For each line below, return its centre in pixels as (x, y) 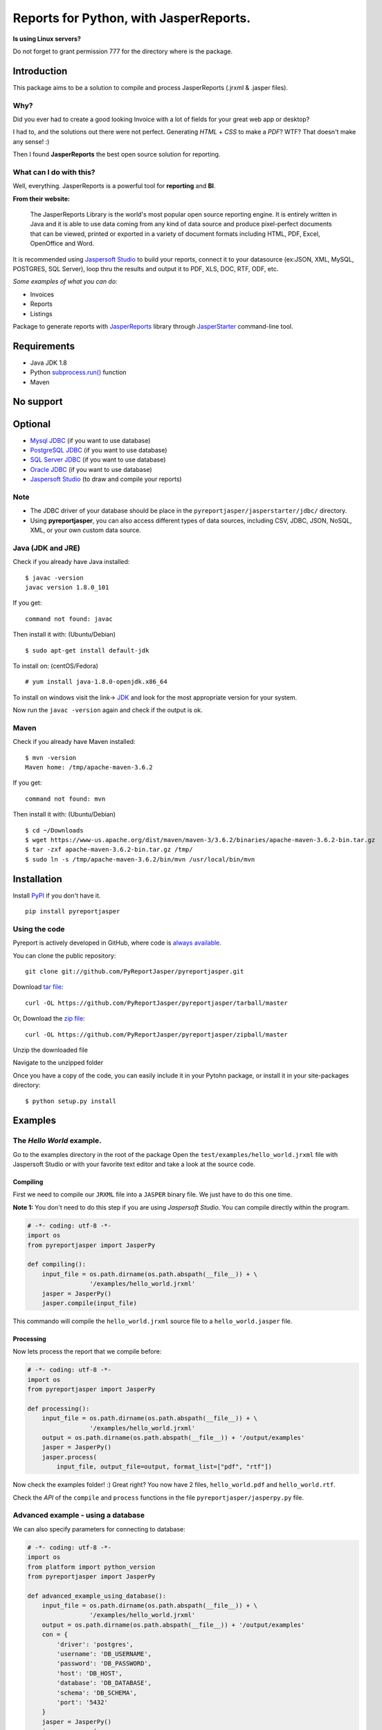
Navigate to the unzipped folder (58, 1063)
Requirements (44, 346)
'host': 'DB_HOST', (89, 1673)
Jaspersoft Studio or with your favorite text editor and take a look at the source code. (134, 1164)
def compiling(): (57, 1264)
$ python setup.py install (71, 1101)
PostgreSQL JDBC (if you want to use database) (99, 450)
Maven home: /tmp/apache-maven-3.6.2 (89, 767)
